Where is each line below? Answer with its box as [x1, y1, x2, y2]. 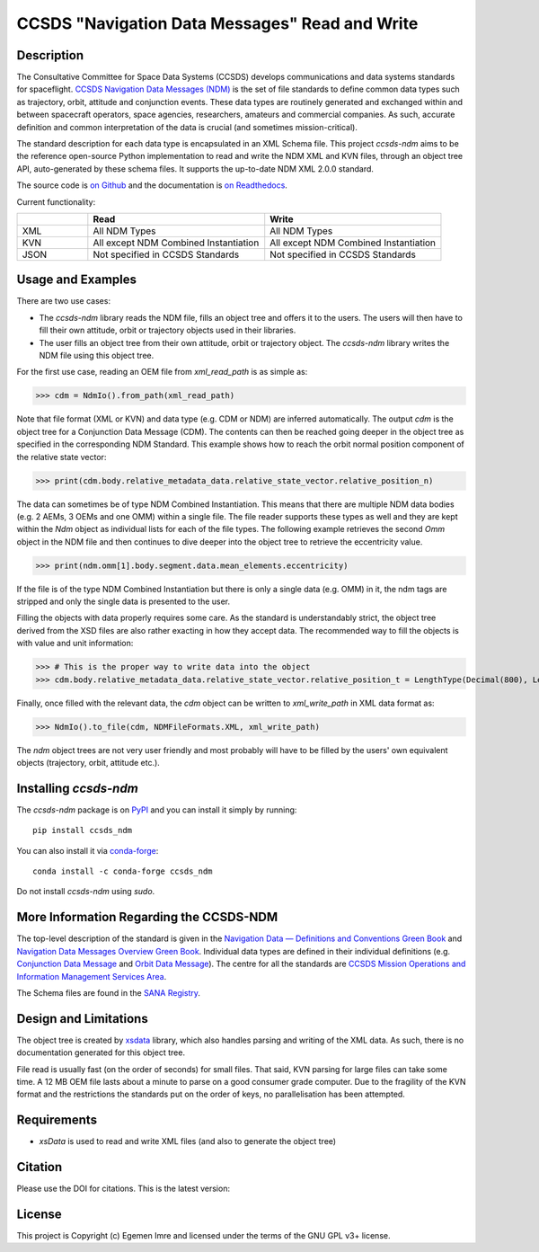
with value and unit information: [16, 638, 134, 649]
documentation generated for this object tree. [16, 1047, 186, 1058]
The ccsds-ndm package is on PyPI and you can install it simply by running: [16, 804, 297, 815]
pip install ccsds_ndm [32, 825, 133, 836]
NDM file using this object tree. [39, 351, 155, 361]
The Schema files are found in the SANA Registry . [16, 987, 201, 998]
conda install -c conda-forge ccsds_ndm [32, 866, 213, 876]
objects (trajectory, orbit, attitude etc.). [16, 757, 161, 768]
